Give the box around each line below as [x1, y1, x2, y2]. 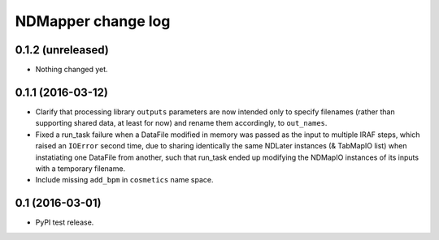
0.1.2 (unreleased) [15, 43, 109, 57]
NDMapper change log [15, 12, 171, 30]
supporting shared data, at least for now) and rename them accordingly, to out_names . [35, 118, 328, 128]
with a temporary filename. [35, 163, 126, 174]
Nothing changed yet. [35, 65, 109, 75]
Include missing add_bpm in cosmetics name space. [35, 175, 215, 185]
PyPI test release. [35, 217, 94, 227]
